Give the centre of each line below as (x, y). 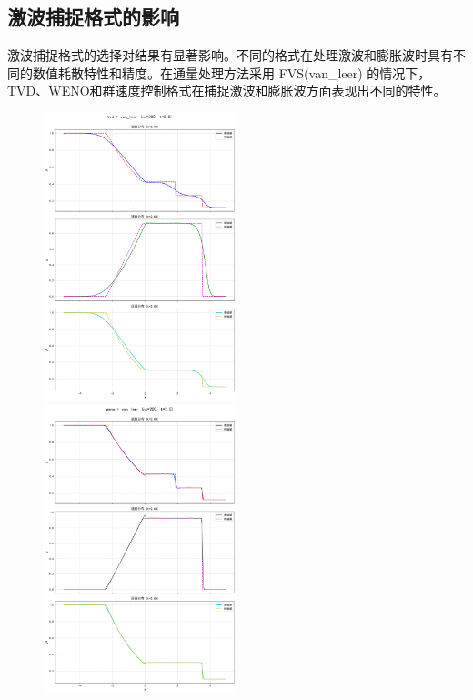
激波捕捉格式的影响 (93, 17)
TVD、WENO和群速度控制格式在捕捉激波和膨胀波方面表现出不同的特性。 (227, 91)
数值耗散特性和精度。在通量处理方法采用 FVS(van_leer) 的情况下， (231, 72)
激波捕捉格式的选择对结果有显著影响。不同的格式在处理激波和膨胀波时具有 (230, 55)
